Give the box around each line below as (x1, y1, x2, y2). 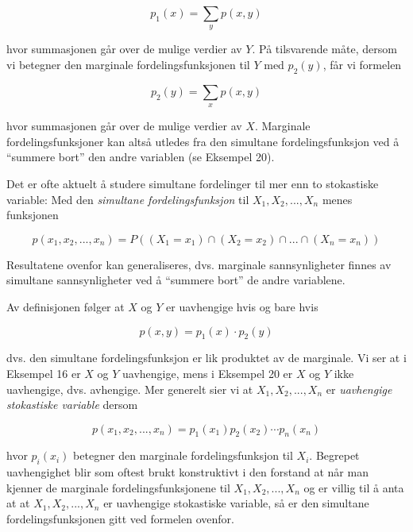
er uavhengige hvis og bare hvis (166, 298, 318, 314)
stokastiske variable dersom (6, 396, 138, 413)
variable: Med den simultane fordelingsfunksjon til (6, 191, 249, 207)
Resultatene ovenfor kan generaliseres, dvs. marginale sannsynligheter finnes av (6, 256, 392, 272)
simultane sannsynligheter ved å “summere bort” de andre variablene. (6, 272, 345, 288)
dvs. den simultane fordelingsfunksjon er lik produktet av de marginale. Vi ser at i (6, 349, 407, 366)
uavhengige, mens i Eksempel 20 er (122, 364, 293, 381)
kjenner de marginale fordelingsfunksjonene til (6, 479, 230, 495)
